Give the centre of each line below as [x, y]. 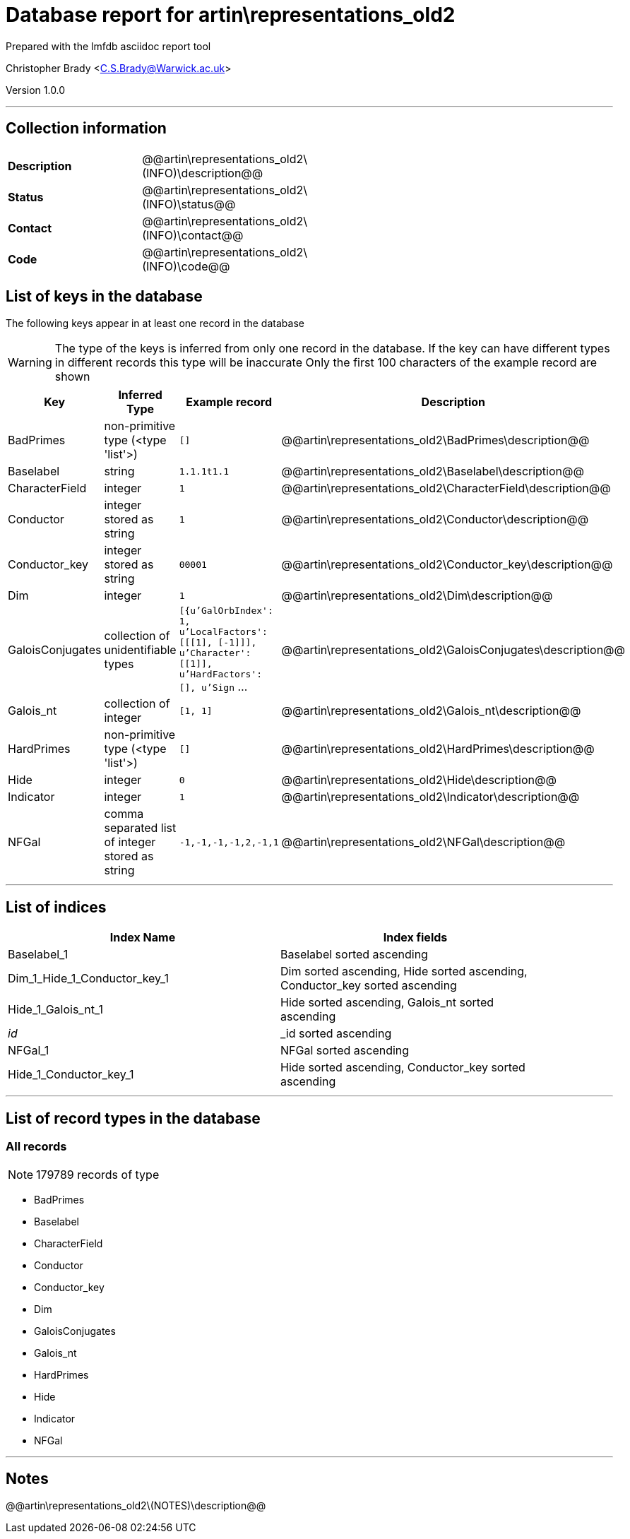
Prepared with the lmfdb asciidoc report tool [108, 46]
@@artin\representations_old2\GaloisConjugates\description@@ [453, 649]
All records [36, 1147]
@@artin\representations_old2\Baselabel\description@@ [433, 471]
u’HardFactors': [221, 675]
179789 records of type [98, 1174]
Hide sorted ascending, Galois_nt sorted [387, 1003]
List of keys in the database [104, 297]
